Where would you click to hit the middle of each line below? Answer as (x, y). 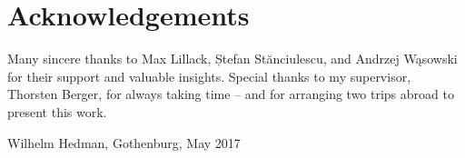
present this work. (57, 111)
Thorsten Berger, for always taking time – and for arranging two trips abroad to (231, 94)
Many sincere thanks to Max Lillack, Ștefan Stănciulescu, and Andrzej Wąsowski (232, 59)
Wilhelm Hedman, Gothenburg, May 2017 (124, 142)
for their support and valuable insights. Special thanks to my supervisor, (209, 76)
